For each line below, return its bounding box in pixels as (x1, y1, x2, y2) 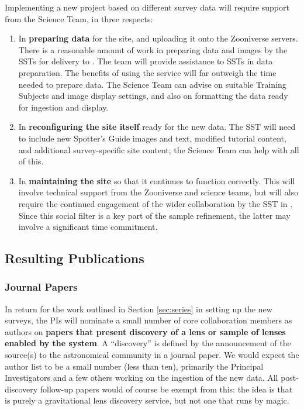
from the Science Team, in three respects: (5, 12, 153, 25)
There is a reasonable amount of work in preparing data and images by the (18, 43, 288, 56)
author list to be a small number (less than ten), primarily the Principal (5, 360, 264, 372)
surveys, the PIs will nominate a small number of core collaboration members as (5, 314, 292, 326)
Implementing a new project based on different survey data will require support (5, 1, 289, 13)
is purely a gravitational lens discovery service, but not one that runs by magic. (5, 394, 289, 406)
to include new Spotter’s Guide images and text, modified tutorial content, (18, 132, 286, 144)
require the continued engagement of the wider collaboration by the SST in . (18, 197, 293, 209)
